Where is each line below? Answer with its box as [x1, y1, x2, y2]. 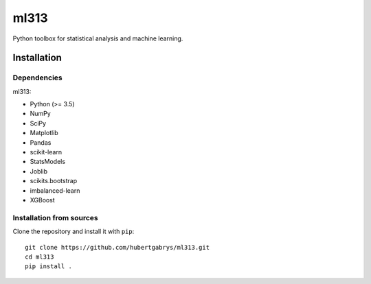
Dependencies [12, 73, 63, 82]
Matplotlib [30, 129, 58, 137]
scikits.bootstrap [30, 177, 78, 185]
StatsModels [30, 158, 65, 166]
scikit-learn [30, 148, 62, 156]
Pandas [30, 138, 52, 147]
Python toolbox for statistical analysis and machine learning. [12, 34, 183, 43]
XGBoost [30, 196, 55, 204]
